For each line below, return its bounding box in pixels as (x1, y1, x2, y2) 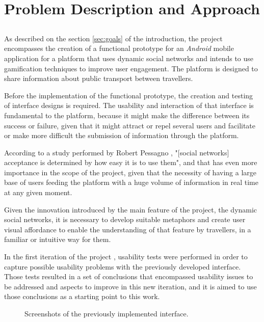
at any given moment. (4, 187, 72, 198)
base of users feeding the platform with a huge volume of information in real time (4, 177, 258, 187)
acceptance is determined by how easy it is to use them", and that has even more (4, 157, 257, 168)
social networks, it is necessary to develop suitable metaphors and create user (4, 214, 246, 225)
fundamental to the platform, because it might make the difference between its (4, 110, 250, 120)
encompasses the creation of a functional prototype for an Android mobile (4, 43, 234, 53)
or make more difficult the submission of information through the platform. (4, 130, 239, 141)
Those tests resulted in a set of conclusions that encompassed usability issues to (4, 271, 253, 282)
